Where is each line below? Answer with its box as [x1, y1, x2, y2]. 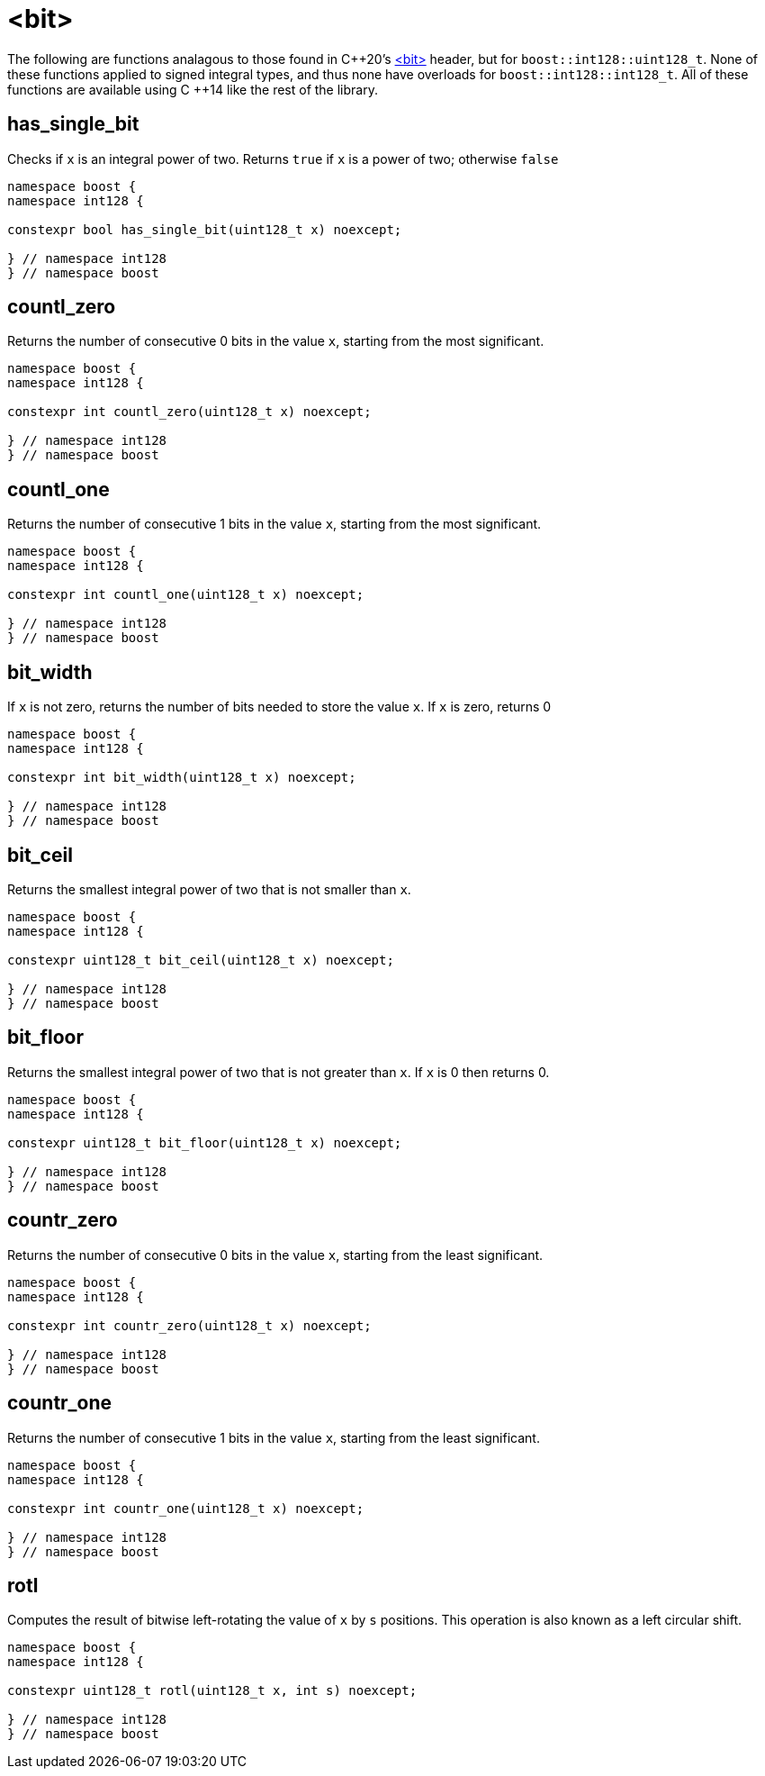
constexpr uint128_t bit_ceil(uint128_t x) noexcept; [7, 952, 394, 967]
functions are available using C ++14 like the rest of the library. [7, 81, 378, 97]
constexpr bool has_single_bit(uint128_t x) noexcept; [7, 222, 402, 237]
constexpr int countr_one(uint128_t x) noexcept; [7, 1500, 364, 1516]
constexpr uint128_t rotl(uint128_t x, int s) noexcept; [7, 1683, 418, 1699]
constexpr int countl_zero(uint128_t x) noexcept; [7, 404, 372, 420]
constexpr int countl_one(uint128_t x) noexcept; [7, 587, 364, 603]
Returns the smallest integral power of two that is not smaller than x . [7, 881, 411, 897]
